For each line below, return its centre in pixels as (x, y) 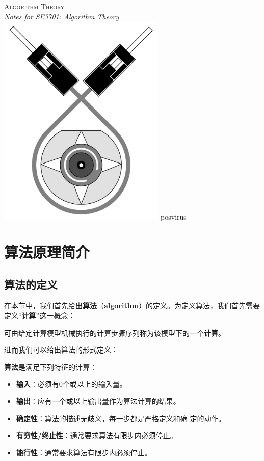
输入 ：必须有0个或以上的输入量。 (71, 384)
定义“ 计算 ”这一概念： (40, 315)
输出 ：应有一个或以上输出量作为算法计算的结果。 (98, 401)
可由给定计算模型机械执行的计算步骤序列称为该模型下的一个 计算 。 (115, 332)
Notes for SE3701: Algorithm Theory (62, 16)
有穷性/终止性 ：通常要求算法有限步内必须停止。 (97, 435)
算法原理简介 (47, 251)
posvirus (174, 217)
